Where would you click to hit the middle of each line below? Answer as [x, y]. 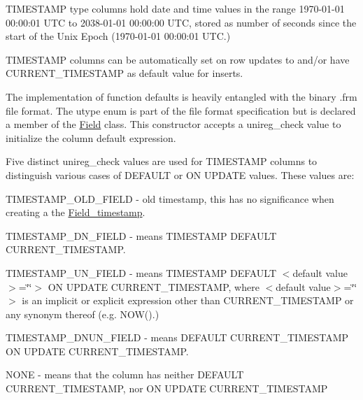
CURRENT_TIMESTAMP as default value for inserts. [124, 73]
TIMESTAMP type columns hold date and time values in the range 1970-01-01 [175, 8]
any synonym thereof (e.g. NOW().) [83, 314]
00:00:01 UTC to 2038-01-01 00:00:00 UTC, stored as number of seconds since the [181, 22]
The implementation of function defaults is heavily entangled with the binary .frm [181, 96]
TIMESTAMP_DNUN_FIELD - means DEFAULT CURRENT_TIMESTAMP [177, 337]
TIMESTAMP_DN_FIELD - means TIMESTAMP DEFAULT [141, 235]
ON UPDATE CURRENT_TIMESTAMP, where [154, 286]
